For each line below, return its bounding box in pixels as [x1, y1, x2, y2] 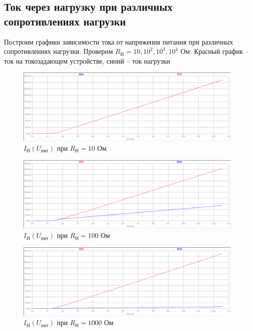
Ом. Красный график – [180, 46, 249, 56]
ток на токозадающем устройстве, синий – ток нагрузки [4, 55, 170, 66]
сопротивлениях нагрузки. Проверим [4, 46, 113, 56]
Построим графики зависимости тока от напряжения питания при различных [4, 36, 233, 47]
